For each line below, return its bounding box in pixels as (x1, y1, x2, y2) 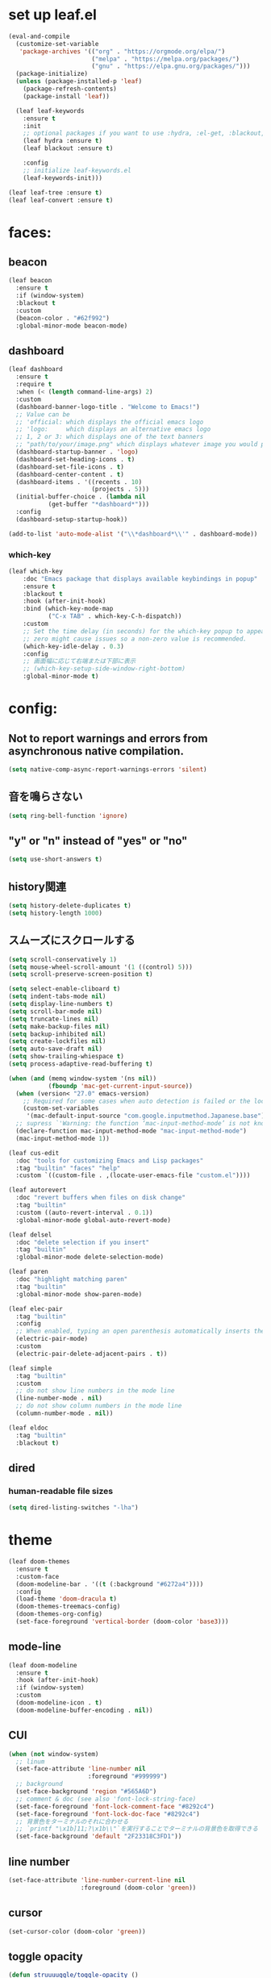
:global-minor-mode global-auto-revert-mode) (15, 1216, 172, 1224)
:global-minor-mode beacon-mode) (15, 321, 128, 330)
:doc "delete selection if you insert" (15, 1238, 150, 1246)
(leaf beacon (8, 277, 52, 285)
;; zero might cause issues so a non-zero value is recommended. (23, 635, 248, 643)
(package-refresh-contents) (23, 85, 117, 94)
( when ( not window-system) (8, 1750, 99, 1758)
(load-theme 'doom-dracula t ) (15, 1595, 117, 1603)
